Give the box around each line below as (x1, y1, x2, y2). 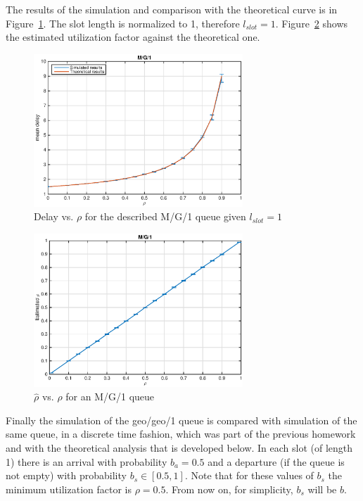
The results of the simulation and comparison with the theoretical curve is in (6, 2, 338, 16)
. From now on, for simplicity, (165, 481, 293, 496)
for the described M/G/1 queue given (84, 209, 246, 224)
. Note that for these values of (184, 468, 314, 483)
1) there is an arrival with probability (6, 454, 167, 469)
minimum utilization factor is (6, 481, 132, 496)
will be (307, 481, 337, 496)
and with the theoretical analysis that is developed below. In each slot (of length (6, 440, 353, 455)
